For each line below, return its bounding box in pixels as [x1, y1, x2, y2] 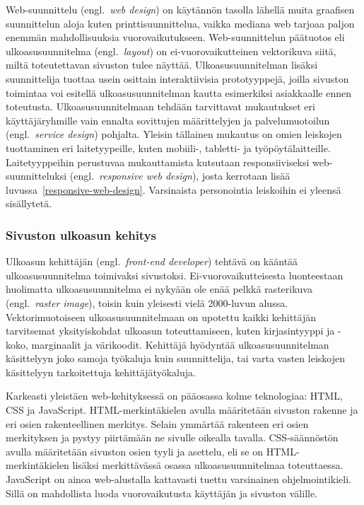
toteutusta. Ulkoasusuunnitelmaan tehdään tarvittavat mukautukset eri [6, 99, 315, 114]
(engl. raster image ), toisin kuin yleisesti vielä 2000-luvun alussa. [6, 295, 288, 310]
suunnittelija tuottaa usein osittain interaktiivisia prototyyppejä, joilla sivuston [6, 71, 349, 86]
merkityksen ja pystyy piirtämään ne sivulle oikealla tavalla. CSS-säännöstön [6, 430, 339, 445]
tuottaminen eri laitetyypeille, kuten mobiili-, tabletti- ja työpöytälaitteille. [6, 140, 331, 155]
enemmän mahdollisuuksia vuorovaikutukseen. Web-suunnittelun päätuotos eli [6, 30, 345, 45]
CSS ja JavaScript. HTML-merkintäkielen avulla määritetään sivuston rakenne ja [6, 402, 358, 417]
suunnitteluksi [6, 168, 67, 183]
